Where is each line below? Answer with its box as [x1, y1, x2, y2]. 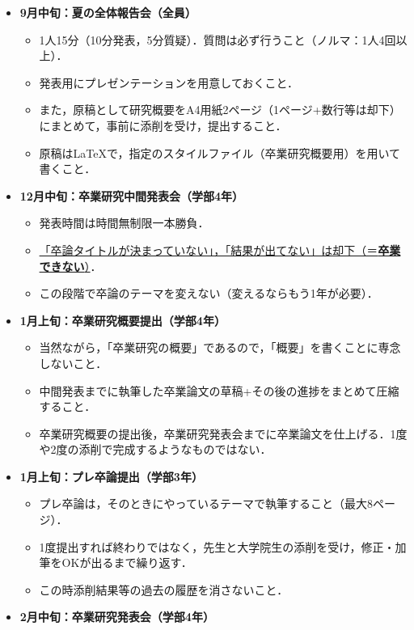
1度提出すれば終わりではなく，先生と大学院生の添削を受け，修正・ [39, 538, 395, 555]
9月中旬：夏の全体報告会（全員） [19, 4, 196, 20]
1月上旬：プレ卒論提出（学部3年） [19, 467, 203, 484]
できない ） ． [39, 257, 102, 274]
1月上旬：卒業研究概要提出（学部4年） [19, 311, 226, 328]
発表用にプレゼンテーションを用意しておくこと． [39, 74, 299, 91]
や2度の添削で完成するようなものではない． [39, 441, 272, 458]
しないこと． [39, 354, 108, 371]
